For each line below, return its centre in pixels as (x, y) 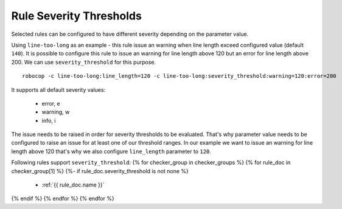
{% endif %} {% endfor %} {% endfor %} (63, 199)
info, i (49, 120)
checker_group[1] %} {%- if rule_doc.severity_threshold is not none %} (100, 171)
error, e (51, 103)
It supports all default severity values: (58, 90)
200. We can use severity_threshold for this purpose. (84, 62)
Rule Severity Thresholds (77, 16)
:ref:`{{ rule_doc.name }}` (73, 185)
